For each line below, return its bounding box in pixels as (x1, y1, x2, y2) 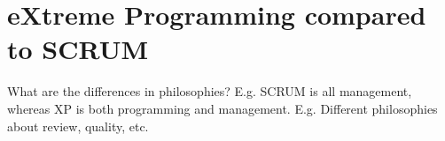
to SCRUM (7, 31, 149, 67)
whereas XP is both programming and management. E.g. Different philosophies (7, 99, 438, 117)
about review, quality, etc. (7, 116, 149, 135)
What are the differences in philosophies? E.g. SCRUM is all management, (7, 82, 412, 100)
